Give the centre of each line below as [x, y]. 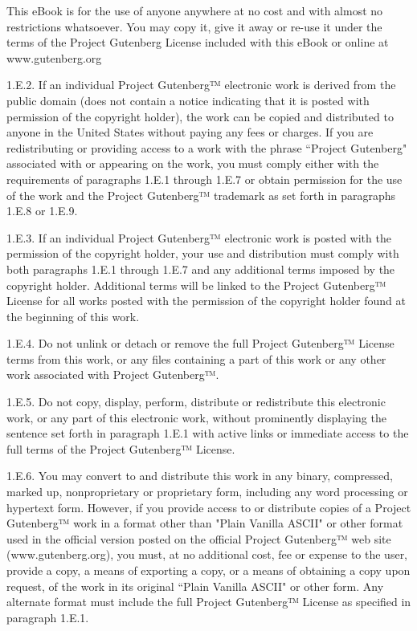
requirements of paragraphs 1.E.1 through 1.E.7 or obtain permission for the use [204, 179]
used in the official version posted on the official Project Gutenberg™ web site [199, 538]
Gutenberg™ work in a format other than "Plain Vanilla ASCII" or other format [205, 523]
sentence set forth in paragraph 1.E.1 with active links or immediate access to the [208, 433]
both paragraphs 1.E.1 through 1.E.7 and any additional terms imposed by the [201, 269]
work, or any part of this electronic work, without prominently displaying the [196, 417]
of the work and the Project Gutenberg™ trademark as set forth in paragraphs [201, 195]
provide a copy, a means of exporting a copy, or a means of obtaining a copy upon [208, 570]
